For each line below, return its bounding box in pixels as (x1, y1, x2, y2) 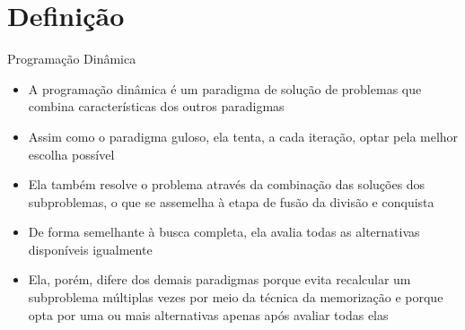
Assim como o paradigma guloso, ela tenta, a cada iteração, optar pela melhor (28, 126, 459, 145)
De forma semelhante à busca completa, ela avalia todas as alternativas (28, 222, 420, 241)
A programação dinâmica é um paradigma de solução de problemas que (28, 79, 422, 98)
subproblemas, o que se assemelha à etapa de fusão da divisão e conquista (28, 192, 434, 211)
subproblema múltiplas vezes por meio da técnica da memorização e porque (28, 288, 443, 307)
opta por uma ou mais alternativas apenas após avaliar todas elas (28, 305, 389, 324)
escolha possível (28, 144, 115, 163)
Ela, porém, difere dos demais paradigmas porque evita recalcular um (28, 270, 411, 289)
